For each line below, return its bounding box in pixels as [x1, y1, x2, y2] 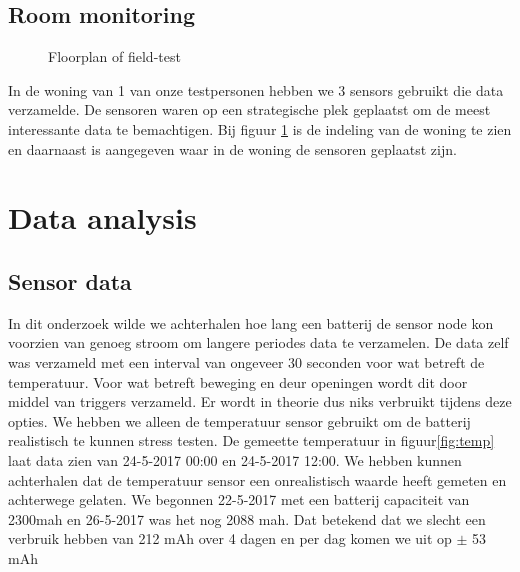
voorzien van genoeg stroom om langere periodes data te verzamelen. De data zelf [8, 332, 509, 353]
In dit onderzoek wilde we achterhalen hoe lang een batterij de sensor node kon [8, 312, 494, 333]
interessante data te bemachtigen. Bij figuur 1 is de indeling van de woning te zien [8, 118, 512, 139]
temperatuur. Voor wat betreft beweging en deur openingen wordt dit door [8, 371, 468, 392]
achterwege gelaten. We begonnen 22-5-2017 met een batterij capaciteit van [8, 489, 470, 510]
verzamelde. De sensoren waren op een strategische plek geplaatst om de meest [8, 99, 491, 120]
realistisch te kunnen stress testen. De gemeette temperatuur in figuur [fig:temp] [8, 430, 495, 451]
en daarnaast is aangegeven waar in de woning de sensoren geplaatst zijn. [8, 138, 457, 159]
